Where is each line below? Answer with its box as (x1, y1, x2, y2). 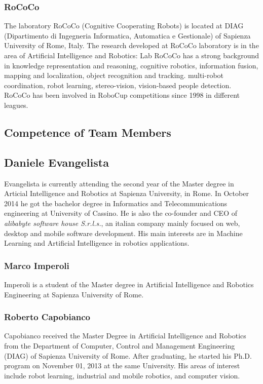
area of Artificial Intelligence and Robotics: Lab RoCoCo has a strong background (4, 50, 259, 60)
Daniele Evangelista (4, 154, 109, 170)
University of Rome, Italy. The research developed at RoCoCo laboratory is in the (4, 40, 259, 51)
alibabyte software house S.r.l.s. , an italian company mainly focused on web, (4, 217, 240, 228)
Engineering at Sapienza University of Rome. (4, 289, 144, 299)
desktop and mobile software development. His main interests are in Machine (4, 227, 243, 238)
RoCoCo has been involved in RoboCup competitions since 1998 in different (4, 90, 240, 100)
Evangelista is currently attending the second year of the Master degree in (4, 178, 234, 188)
